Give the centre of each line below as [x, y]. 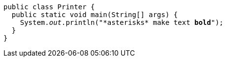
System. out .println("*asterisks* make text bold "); [122, 22]
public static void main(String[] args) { [95, 15]
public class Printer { [49, 7]
